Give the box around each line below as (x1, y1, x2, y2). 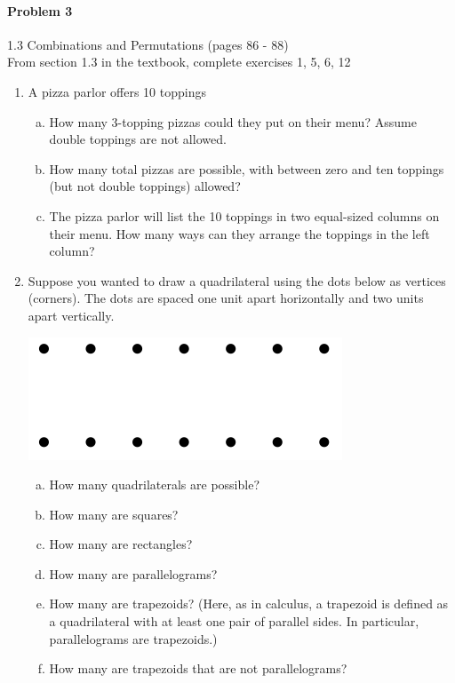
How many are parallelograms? (49, 564, 218, 583)
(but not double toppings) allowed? (49, 177, 241, 195)
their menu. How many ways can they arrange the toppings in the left (49, 224, 430, 242)
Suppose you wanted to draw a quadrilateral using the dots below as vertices (28, 271, 446, 290)
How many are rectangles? (49, 535, 193, 553)
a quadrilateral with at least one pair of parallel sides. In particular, (49, 612, 419, 631)
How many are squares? (49, 504, 179, 523)
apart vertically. (28, 306, 115, 324)
